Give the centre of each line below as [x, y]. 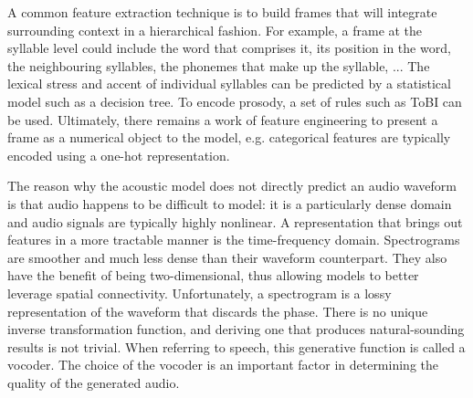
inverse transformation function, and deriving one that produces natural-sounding [236, 329]
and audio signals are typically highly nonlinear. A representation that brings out [235, 221]
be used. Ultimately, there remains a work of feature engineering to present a [223, 119]
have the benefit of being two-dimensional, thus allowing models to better [213, 275]
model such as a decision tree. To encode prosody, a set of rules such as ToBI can [235, 101]
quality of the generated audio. [94, 382]
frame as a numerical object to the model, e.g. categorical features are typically [229, 137]
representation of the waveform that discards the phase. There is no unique [218, 311]
